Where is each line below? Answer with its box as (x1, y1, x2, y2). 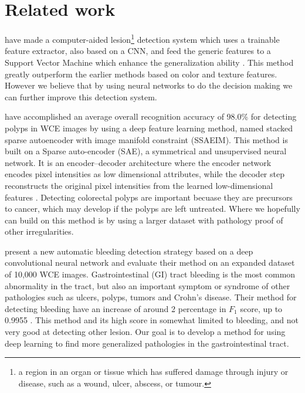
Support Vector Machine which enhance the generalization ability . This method (5, 56, 294, 68)
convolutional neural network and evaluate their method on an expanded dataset (5, 256, 295, 269)
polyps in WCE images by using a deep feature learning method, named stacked (5, 121, 293, 134)
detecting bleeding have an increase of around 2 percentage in (5, 302, 226, 314)
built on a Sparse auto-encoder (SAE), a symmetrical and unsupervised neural (5, 145, 287, 157)
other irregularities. (5, 225, 74, 238)
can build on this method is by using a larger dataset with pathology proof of (5, 214, 283, 226)
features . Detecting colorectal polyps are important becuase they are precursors (5, 191, 293, 203)
